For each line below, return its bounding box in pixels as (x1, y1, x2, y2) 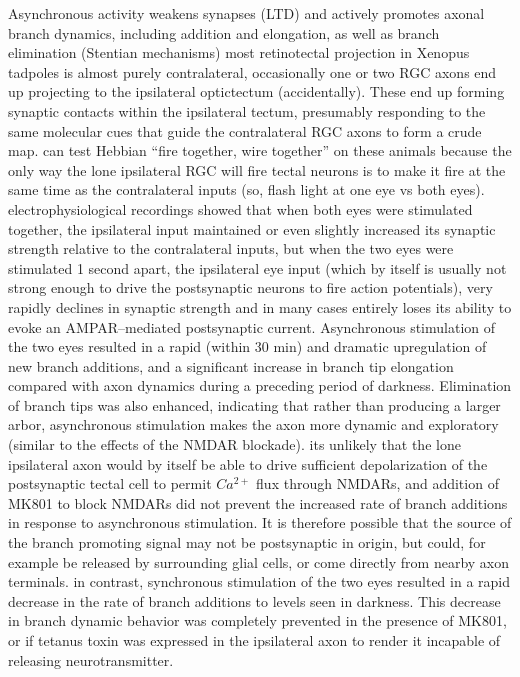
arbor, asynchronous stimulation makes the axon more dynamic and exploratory (8, 414, 499, 435)
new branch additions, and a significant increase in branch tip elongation (8, 355, 454, 376)
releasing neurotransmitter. (8, 649, 174, 670)
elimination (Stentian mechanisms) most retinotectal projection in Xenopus (8, 42, 470, 63)
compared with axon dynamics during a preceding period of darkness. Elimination (8, 375, 512, 396)
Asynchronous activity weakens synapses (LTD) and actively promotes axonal (8, 3, 485, 23)
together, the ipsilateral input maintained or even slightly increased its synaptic (8, 218, 496, 239)
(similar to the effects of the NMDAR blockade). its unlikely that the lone (8, 434, 461, 455)
